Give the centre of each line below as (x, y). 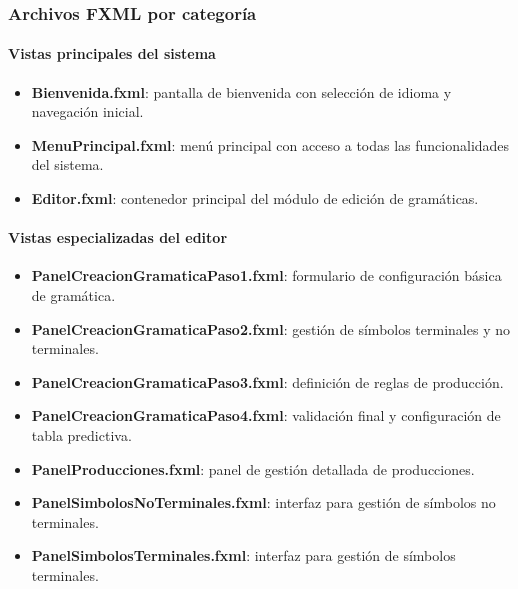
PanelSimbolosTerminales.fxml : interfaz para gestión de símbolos (243, 555)
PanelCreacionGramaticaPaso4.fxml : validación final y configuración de (266, 415)
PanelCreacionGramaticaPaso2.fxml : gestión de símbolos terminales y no (270, 328)
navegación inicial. (87, 111)
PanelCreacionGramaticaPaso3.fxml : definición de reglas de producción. (267, 381)
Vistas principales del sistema (112, 53)
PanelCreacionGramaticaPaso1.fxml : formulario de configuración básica (266, 275)
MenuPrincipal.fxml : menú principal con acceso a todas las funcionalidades (270, 144)
